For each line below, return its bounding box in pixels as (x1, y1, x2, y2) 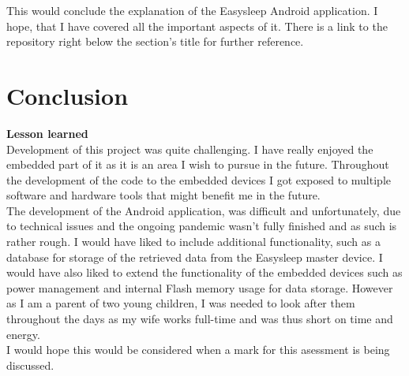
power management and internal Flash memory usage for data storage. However (6, 279, 393, 296)
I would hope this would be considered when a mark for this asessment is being (6, 341, 390, 358)
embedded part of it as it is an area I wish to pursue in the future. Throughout (6, 156, 389, 173)
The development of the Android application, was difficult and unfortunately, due (6, 202, 401, 218)
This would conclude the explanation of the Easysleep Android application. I (6, 2, 378, 18)
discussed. (6, 356, 54, 373)
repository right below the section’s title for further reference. (6, 33, 304, 50)
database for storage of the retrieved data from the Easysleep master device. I (6, 248, 383, 265)
